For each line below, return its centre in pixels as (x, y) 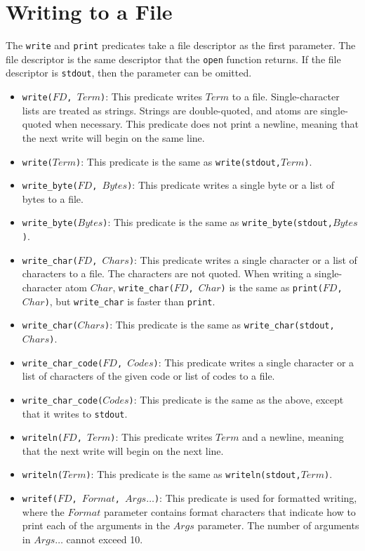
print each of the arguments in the (96, 525)
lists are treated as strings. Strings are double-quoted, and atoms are (170, 110)
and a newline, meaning (293, 437)
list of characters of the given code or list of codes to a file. (148, 376)
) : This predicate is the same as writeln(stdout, (193, 474)
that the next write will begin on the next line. (123, 450)
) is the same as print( (272, 287)
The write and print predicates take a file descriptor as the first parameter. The (181, 45)
